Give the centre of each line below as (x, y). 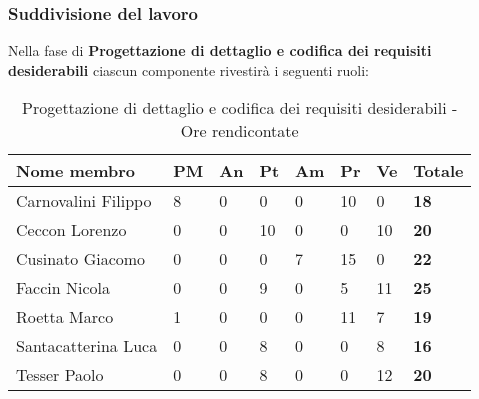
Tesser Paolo (60, 375)
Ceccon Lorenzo (71, 230)
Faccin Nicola (63, 288)
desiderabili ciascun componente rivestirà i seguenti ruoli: (189, 69)
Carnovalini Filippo (84, 201)
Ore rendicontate (239, 131)
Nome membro (76, 171)
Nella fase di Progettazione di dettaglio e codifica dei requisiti (220, 50)
